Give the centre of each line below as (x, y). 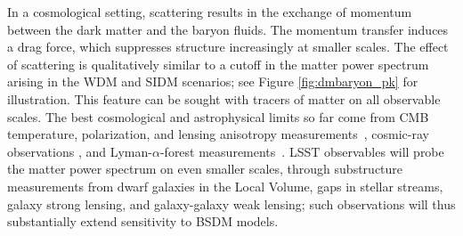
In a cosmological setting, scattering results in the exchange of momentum (210, 12)
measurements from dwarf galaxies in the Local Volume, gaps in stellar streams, (225, 186)
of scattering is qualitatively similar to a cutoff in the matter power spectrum (218, 64)
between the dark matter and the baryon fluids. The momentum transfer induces (228, 29)
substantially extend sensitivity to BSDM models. (143, 221)
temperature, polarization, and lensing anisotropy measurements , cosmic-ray (218, 134)
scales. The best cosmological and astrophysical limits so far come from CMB (218, 116)
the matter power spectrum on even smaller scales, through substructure (205, 169)
